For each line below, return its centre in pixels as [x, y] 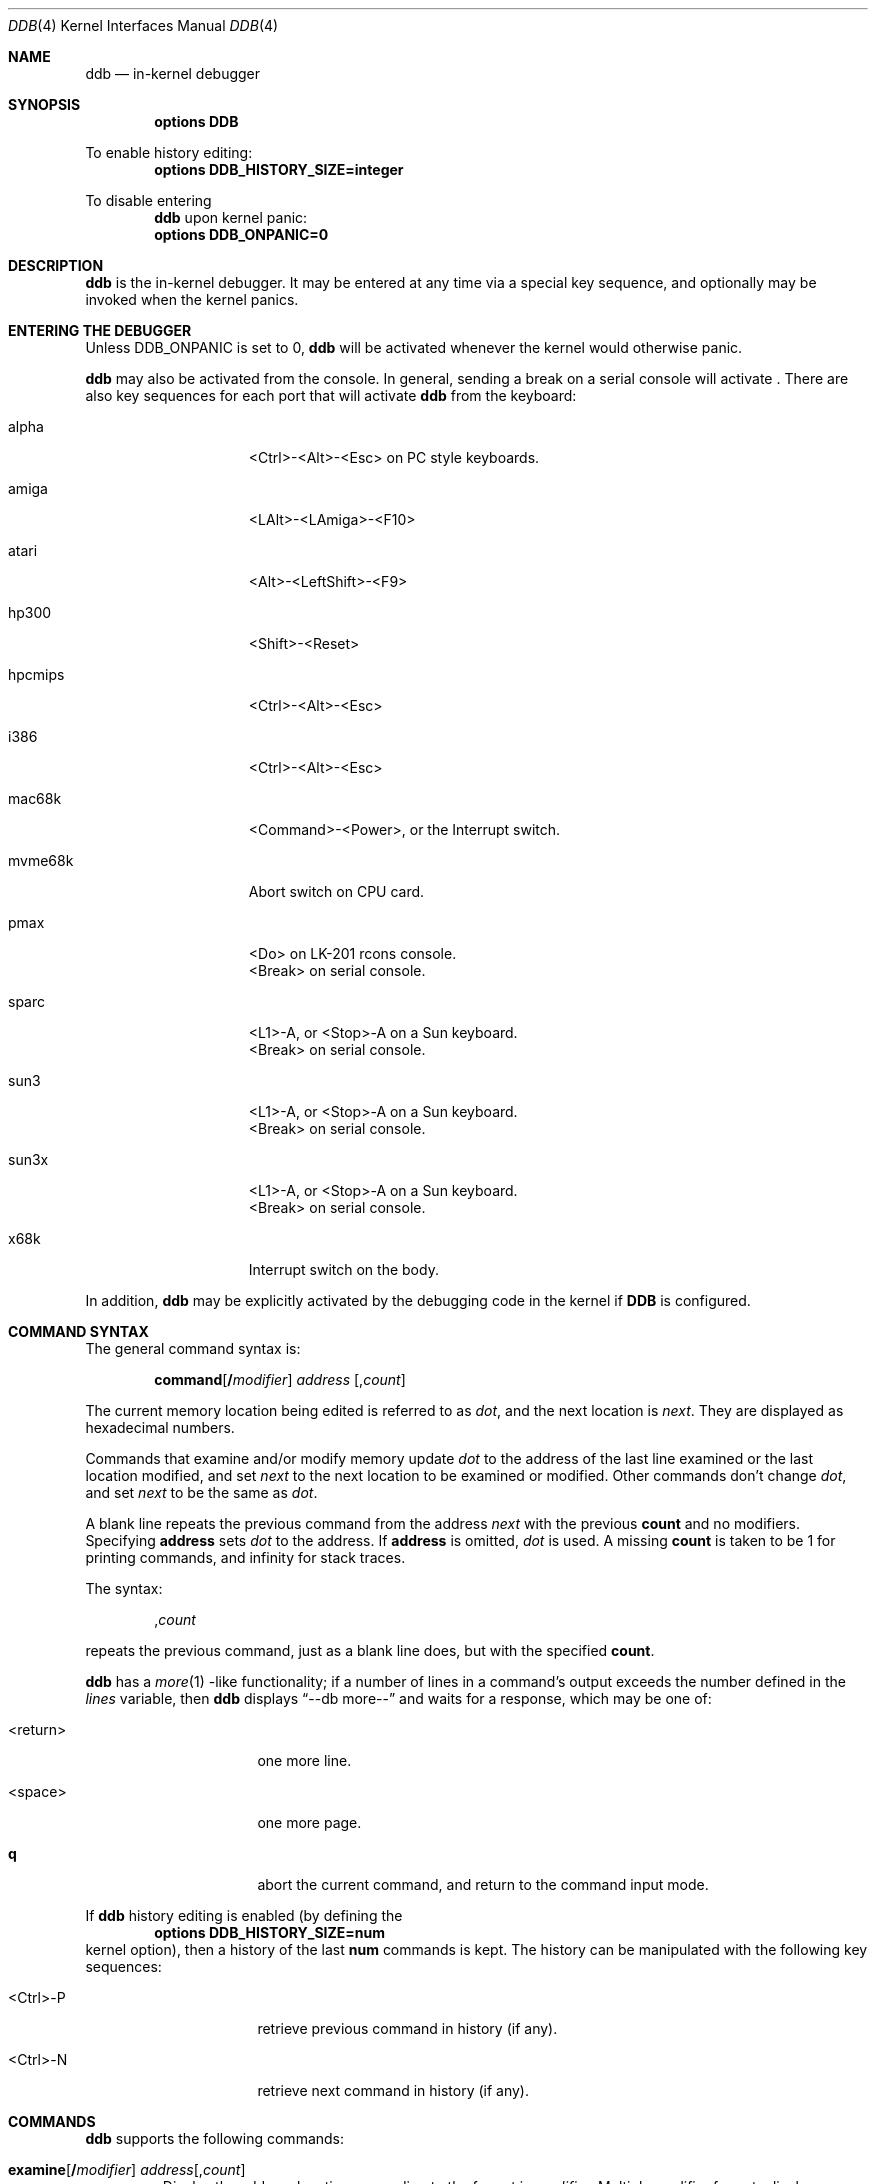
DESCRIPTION [56, 265]
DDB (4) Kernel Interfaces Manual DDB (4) [143, 25]
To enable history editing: [169, 152]
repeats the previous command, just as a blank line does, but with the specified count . [370, 1650]
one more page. [309, 1822]
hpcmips [36, 674]
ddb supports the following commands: [215, 2138]
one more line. [304, 1760]
